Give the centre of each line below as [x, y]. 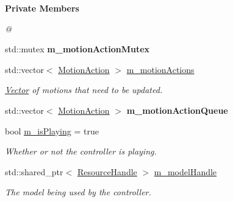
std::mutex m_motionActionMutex [77, 49]
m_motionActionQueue [177, 110]
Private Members [42, 8]
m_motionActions [160, 69]
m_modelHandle [185, 171]
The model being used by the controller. [78, 192]
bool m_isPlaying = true [52, 131]
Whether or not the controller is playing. [81, 151]
